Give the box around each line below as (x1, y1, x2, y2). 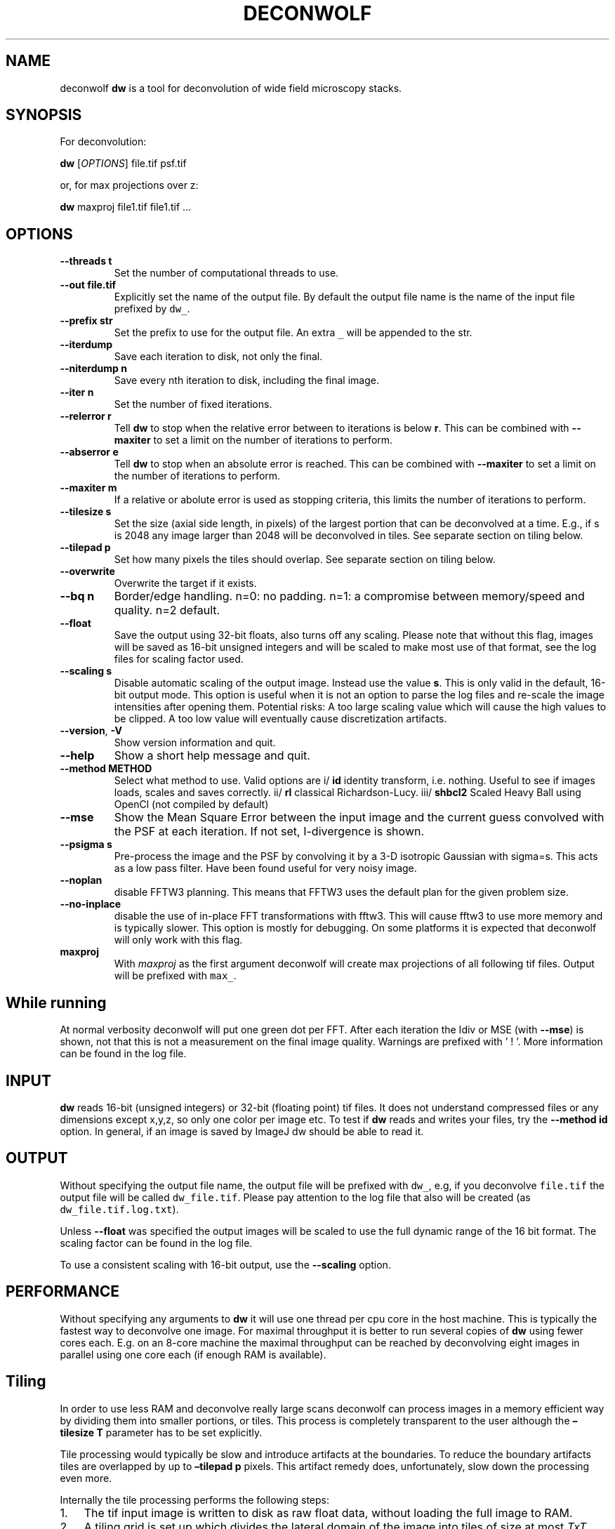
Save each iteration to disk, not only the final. (114, 350, 323, 363)
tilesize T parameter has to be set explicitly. (60, 1426, 263, 1438)
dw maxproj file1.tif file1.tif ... (60, 201, 192, 213)
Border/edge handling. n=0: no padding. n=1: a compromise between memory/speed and (114, 589, 585, 604)
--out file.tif (60, 279, 117, 291)
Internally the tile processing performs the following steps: (60, 1493, 330, 1506)
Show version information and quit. (114, 736, 276, 749)
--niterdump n (60, 362, 127, 375)
